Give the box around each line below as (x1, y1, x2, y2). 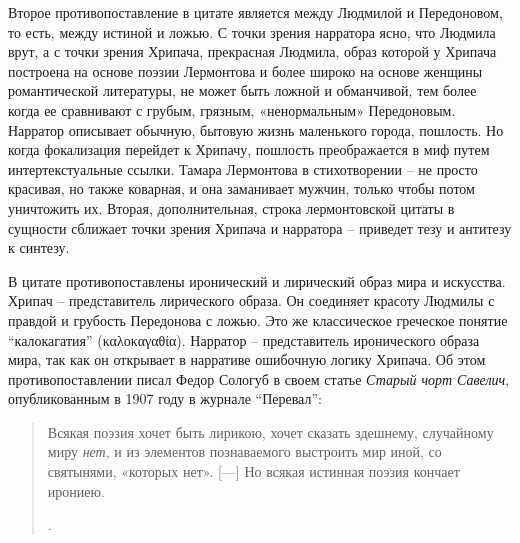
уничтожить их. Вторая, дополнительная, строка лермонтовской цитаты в (8, 197, 455, 218)
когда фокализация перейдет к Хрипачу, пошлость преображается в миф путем (8, 139, 490, 160)
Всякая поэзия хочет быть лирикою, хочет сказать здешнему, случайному (47, 421, 494, 442)
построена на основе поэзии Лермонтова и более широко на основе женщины (8, 60, 483, 81)
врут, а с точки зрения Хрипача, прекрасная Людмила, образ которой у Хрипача (8, 41, 497, 62)
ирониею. (47, 480, 105, 501)
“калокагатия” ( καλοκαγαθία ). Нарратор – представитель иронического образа (8, 329, 480, 350)
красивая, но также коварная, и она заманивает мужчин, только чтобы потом (8, 178, 475, 199)
